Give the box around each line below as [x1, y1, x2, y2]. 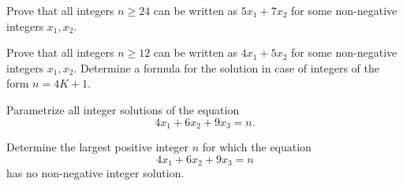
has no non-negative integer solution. [6, 165, 185, 181]
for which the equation [202, 139, 312, 155]
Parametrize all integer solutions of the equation [6, 101, 240, 117]
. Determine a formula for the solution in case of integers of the [73, 59, 379, 76]
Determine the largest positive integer [6, 139, 189, 155]
